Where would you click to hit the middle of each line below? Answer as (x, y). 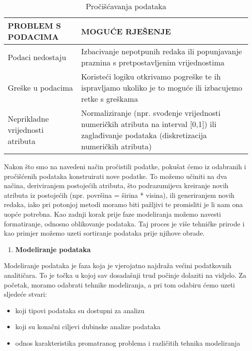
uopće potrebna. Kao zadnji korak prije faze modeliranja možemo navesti (112, 214)
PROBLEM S (34, 25)
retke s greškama (110, 99)
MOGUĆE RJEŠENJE (126, 31)
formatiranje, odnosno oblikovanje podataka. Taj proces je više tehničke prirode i (124, 223)
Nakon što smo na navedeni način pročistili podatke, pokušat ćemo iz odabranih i (125, 166)
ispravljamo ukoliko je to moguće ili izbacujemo (162, 88)
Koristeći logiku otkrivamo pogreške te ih (151, 76)
